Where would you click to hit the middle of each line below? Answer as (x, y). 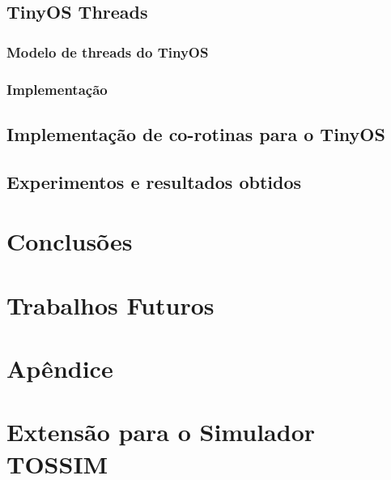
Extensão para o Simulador (161, 432)
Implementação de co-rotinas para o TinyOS (196, 133)
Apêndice (60, 368)
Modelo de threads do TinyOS (108, 51)
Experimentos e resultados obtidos (154, 181)
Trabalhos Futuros (110, 304)
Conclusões (70, 241)
